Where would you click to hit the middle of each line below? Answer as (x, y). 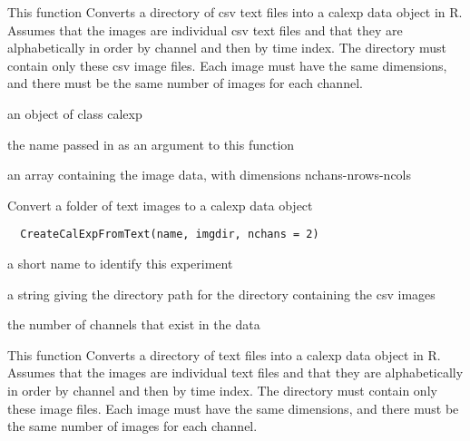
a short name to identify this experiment (120, 263)
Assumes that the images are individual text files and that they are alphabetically (235, 372)
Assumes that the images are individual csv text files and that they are (205, 29)
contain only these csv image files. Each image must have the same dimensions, (227, 65)
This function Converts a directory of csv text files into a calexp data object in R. (235, 12)
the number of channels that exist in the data (134, 324)
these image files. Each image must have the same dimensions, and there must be (233, 408)
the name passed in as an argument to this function (151, 144)
